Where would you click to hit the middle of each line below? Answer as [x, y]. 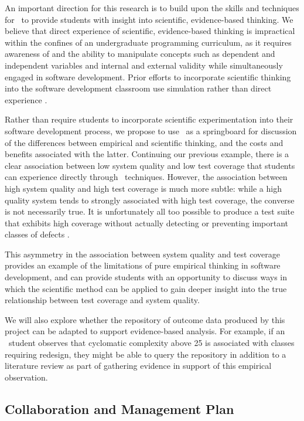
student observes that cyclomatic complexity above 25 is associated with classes [151, 343]
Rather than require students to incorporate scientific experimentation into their [149, 119]
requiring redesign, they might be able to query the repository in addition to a [146, 354]
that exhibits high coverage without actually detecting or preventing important [147, 223]
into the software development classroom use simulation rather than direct [138, 88]
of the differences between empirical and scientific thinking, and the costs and [144, 142]
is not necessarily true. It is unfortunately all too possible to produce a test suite [150, 211]
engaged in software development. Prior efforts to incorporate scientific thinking [148, 77]
